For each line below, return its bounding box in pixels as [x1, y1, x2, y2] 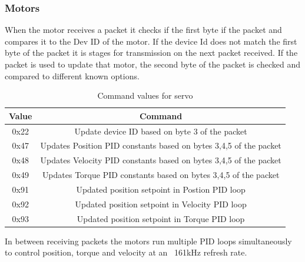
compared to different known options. [5, 69, 140, 82]
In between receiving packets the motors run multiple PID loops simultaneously [5, 234, 292, 247]
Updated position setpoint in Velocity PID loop [75, 197, 247, 210]
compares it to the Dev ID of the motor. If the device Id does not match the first [5, 35, 297, 47]
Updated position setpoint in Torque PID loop [77, 212, 245, 224]
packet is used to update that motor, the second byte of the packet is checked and [5, 58, 300, 70]
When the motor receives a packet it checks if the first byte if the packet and [5, 23, 282, 36]
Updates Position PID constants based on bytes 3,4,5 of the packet [40, 139, 281, 152]
